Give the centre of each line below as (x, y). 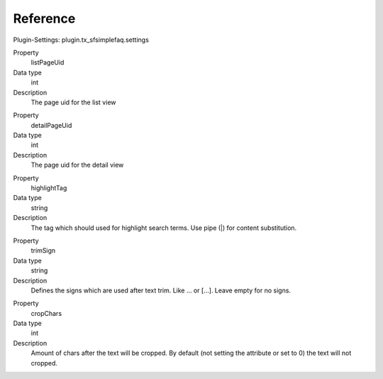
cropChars (46, 313)
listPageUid (48, 62)
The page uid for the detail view (77, 165)
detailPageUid (51, 125)
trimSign (43, 251)
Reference (44, 18)
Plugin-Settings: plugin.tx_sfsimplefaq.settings (81, 40)
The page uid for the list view (73, 102)
